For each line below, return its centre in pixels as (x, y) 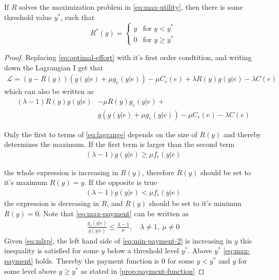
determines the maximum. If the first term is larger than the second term (119, 144)
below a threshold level (143, 250)
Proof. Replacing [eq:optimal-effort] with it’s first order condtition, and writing (128, 57)
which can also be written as (49, 91)
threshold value (28, 17)
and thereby (242, 134)
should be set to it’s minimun (195, 203)
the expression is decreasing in (52, 203)
